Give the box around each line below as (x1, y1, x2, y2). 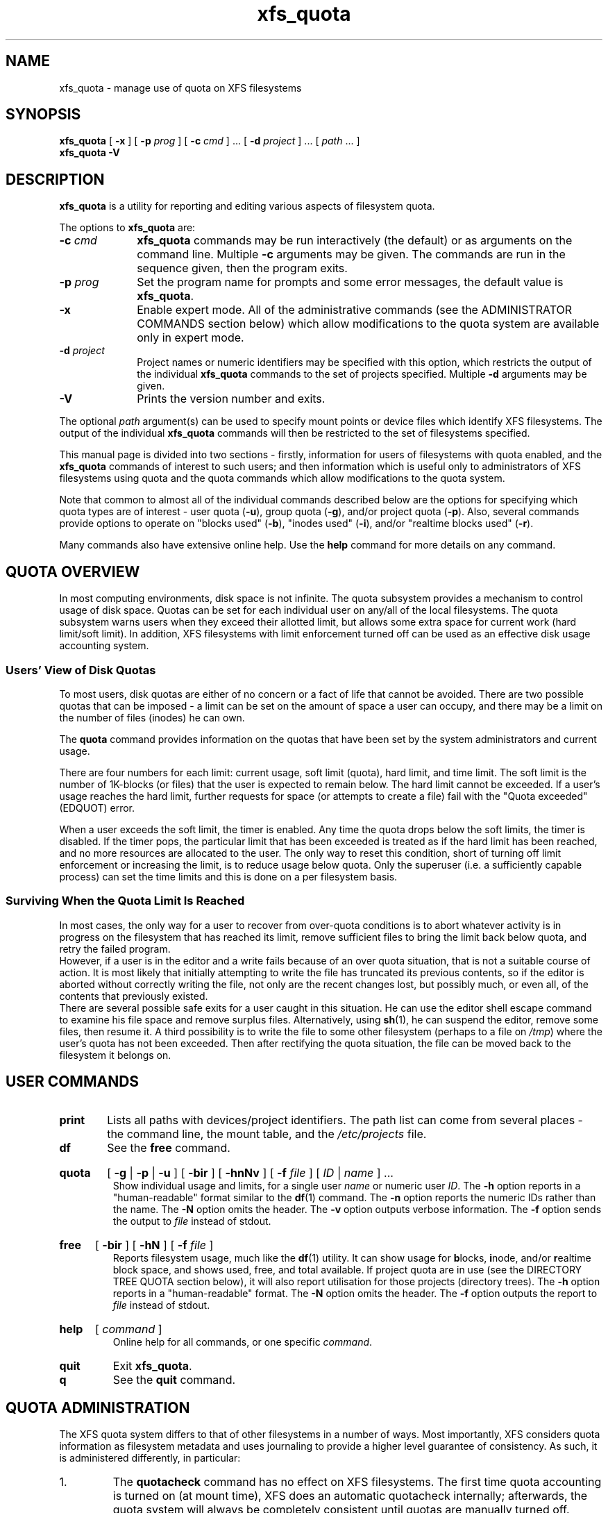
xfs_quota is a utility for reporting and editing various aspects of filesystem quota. (59, 200, 435, 212)
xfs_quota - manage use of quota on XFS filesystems (59, 81, 302, 94)
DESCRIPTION (6, 170, 105, 188)
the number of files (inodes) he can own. (59, 711, 245, 724)
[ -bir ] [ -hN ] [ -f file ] (94, 1238, 214, 1253)
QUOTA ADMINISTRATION (6, 1398, 190, 1416)
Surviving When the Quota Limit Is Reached (6, 894, 245, 908)
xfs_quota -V (59, 147, 120, 159)
